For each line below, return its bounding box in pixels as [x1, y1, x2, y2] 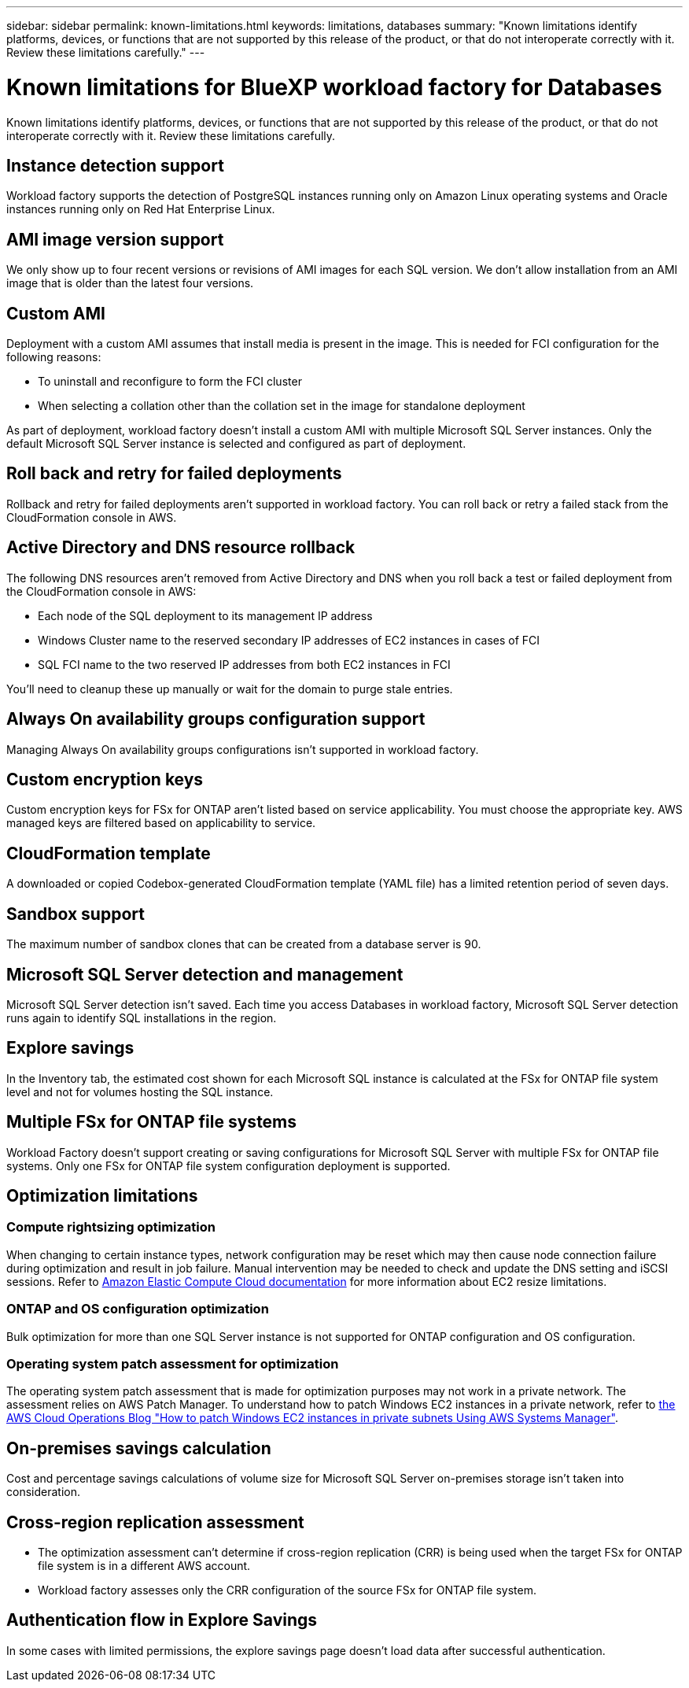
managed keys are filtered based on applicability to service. [6, 816, 316, 830]
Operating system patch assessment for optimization [6, 1355, 339, 1372]
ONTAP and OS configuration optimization [6, 1301, 269, 1317]
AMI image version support [6, 229, 224, 249]
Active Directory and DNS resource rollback [6, 537, 356, 558]
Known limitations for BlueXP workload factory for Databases [6, 73, 662, 101]
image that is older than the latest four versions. [6, 276, 254, 290]
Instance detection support [6, 155, 224, 175]
